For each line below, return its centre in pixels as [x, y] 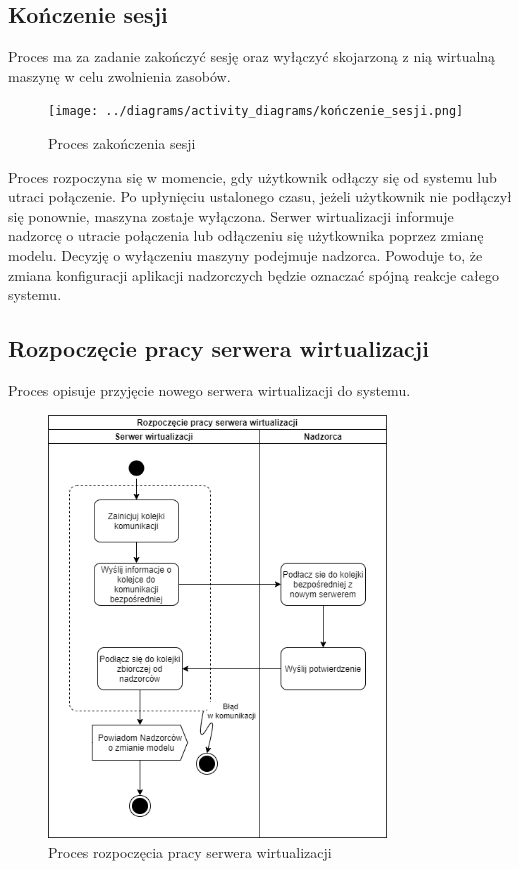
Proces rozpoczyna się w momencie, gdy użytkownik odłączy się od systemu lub [252, 176]
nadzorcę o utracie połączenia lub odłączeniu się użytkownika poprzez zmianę [246, 235]
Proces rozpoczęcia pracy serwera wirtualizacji [190, 851]
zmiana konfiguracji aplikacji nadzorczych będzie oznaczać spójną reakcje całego [253, 274]
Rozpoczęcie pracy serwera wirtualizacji [218, 348]
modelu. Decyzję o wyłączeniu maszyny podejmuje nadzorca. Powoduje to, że [245, 255]
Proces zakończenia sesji [122, 143]
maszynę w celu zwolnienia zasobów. [119, 75]
